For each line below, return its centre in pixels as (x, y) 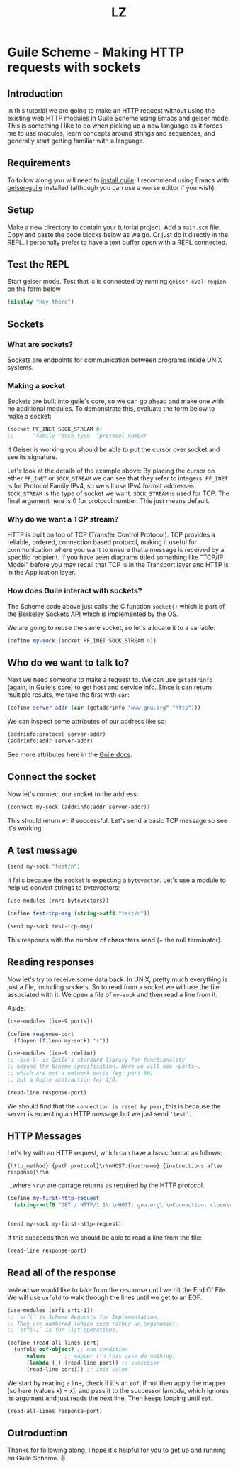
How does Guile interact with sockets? (75, 591)
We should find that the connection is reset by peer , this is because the (114, 1106)
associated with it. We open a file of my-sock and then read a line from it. (113, 994)
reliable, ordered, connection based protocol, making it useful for (102, 542)
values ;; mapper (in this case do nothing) (101, 1356)
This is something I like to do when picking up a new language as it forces (115, 126)
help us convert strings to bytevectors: (64, 888)
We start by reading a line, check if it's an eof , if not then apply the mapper (117, 1383)
